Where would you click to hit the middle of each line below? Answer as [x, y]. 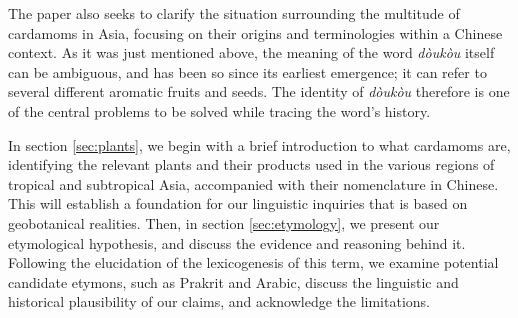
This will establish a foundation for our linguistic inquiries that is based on [238, 203]
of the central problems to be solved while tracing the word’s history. [219, 110]
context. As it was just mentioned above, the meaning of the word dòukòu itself [251, 52]
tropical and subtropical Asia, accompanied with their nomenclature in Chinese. [253, 183]
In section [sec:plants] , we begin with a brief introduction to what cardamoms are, [259, 144]
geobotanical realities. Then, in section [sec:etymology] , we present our [224, 222]
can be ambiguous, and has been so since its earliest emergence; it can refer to [247, 71]
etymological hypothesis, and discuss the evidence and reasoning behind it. [237, 242]
